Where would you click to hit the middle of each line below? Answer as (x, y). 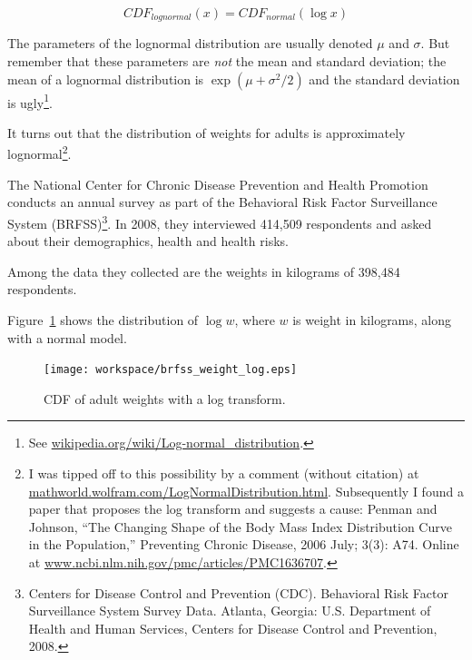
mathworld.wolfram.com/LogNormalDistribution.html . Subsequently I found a (246, 491)
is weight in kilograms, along (372, 319)
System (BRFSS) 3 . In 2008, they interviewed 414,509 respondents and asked (220, 222)
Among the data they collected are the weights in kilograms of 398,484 (204, 271)
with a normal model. (67, 337)
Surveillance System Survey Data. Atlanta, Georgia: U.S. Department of (230, 611)
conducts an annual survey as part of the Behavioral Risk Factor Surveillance (222, 202)
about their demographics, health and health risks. (148, 241)
